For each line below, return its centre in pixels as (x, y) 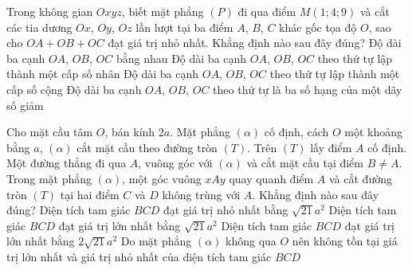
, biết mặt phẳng (163, 11)
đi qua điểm (267, 11)
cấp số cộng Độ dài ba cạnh (74, 89)
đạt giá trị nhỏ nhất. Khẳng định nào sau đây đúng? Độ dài (255, 43)
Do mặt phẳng (156, 241)
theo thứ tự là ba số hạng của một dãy (308, 89)
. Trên (262, 147)
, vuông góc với (175, 163)
